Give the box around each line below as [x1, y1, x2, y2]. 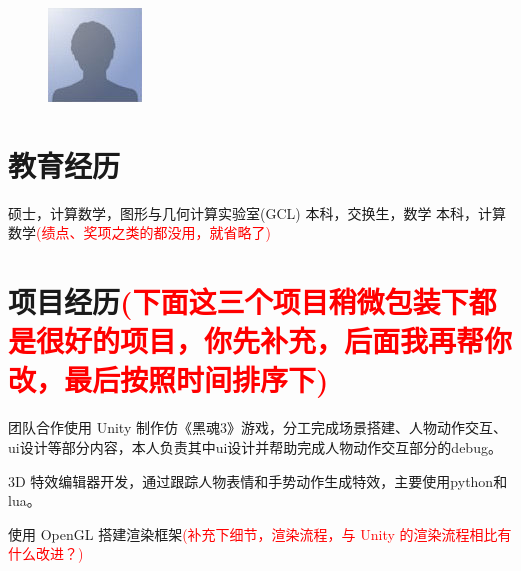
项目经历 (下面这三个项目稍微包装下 [8, 281, 469, 322]
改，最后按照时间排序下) [8, 359, 329, 400]
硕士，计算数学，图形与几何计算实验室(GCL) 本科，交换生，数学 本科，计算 [8, 202, 507, 223]
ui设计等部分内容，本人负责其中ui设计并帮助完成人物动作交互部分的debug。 [8, 437, 502, 457]
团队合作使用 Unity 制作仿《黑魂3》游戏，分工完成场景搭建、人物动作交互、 [8, 417, 507, 438]
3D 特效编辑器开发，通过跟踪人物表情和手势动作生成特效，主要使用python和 [8, 470, 508, 491]
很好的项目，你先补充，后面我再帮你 [36, 320, 513, 361]
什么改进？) [8, 543, 84, 564]
